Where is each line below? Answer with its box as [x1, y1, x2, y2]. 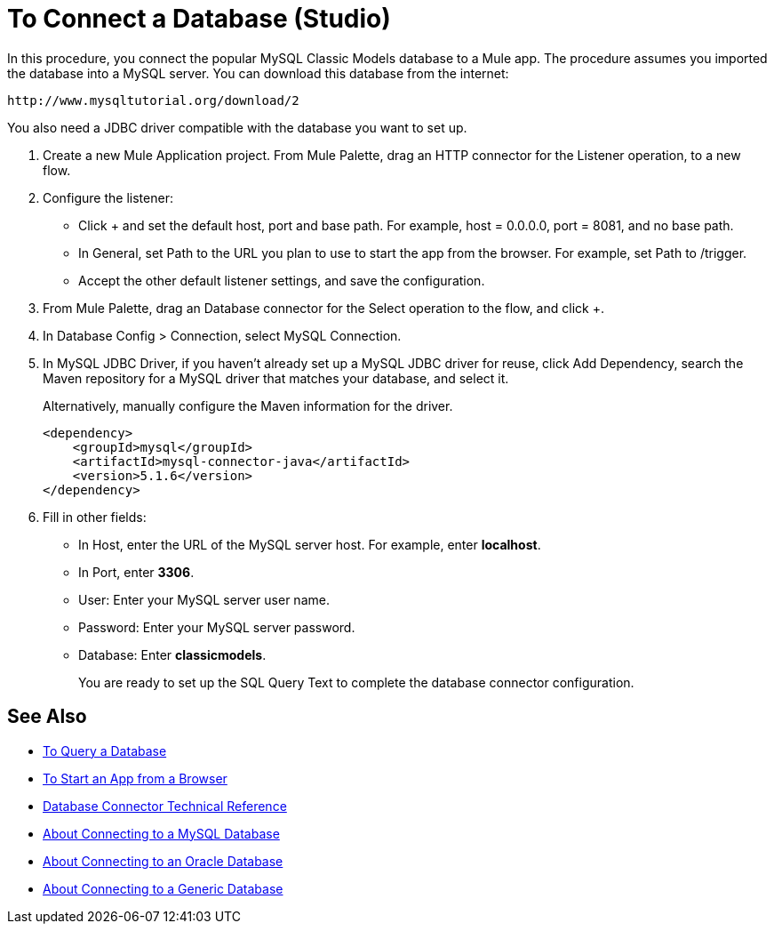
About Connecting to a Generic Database [43, 880, 283, 896]
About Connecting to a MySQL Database [43, 825, 280, 841]
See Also [7, 705, 87, 728]
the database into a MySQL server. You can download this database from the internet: [7, 65, 509, 81]
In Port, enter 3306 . [78, 564, 195, 580]
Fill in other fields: [43, 509, 147, 525]
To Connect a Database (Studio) [7, 4, 391, 34]
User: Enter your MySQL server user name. [78, 591, 330, 607]
